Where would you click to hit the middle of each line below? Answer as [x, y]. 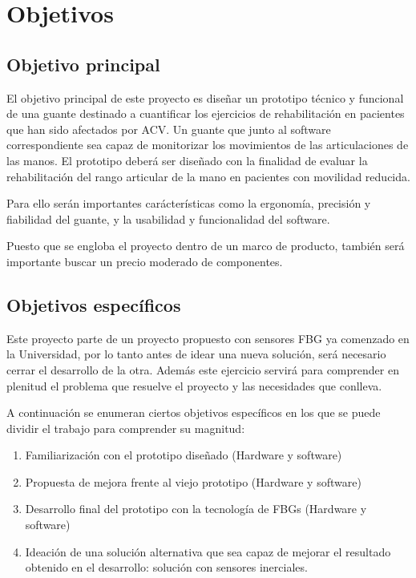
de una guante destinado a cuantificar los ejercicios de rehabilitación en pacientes [206, 113]
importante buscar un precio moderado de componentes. [145, 261]
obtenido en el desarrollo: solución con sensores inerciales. [166, 567]
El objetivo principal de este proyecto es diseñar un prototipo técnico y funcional [205, 97]
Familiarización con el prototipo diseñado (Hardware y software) [184, 455]
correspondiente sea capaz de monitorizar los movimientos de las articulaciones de [208, 145]
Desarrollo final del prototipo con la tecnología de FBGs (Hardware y [196, 509]
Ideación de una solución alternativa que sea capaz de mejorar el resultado [208, 551]
